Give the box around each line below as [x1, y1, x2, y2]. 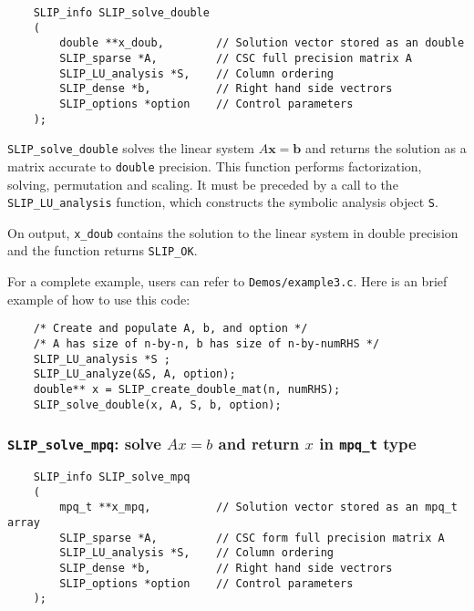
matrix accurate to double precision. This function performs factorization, [7, 156, 422, 175]
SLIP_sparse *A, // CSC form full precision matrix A [59, 531, 445, 544]
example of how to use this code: [7, 289, 191, 308]
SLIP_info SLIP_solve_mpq [33, 471, 191, 484]
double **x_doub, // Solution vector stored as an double [59, 36, 465, 50]
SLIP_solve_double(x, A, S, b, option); [33, 398, 282, 411]
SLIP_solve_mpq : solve [7, 432, 161, 455]
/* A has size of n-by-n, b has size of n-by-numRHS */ [33, 337, 380, 351]
